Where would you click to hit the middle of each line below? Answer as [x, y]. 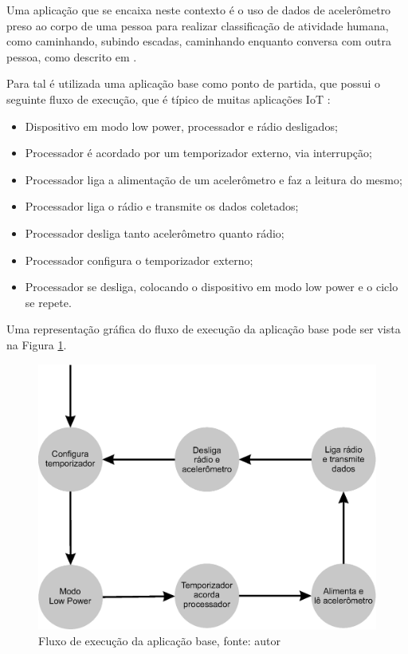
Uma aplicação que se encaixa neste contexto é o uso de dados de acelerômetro [199, 10]
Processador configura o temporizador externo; [139, 260]
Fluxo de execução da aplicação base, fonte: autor [160, 640]
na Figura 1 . [37, 344]
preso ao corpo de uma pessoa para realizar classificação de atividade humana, [198, 25]
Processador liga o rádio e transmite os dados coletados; [162, 206]
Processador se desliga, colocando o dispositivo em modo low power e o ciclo [212, 287]
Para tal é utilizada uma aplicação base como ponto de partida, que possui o [194, 83]
